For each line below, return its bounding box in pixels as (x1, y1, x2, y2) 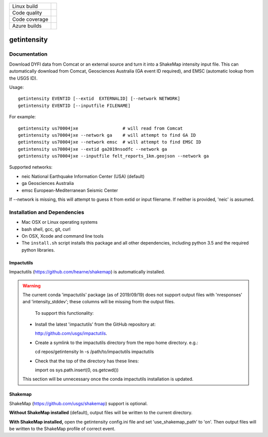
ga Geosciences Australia (21, 180, 74, 186)
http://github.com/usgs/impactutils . (35, 331, 108, 337)
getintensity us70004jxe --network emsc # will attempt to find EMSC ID (18, 139, 201, 145)
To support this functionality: (35, 310, 94, 316)
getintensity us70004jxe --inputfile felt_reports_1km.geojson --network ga (18, 153, 209, 159)
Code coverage (12, 16, 49, 22)
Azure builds (12, 22, 42, 29)
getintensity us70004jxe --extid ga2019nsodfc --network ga (18, 146, 167, 152)
